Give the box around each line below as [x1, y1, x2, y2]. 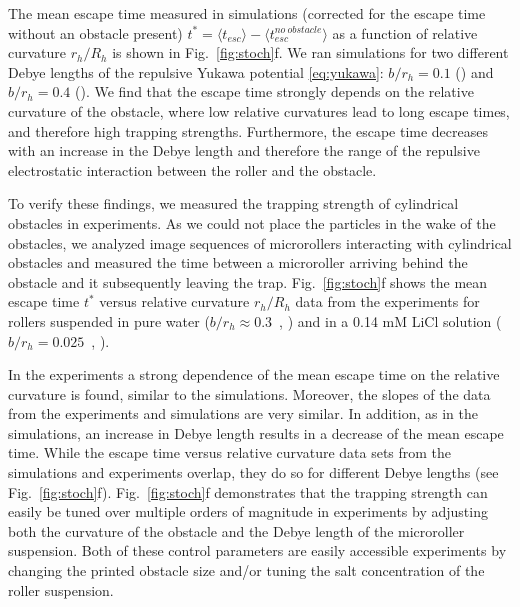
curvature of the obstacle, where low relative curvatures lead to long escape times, [8, 100, 510, 121]
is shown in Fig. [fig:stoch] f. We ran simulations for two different [112, 42, 509, 63]
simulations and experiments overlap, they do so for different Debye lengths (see [8, 462, 499, 483]
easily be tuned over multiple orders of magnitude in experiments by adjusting [8, 501, 488, 522]
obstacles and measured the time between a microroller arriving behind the [8, 252, 468, 273]
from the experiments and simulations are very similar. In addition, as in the [8, 403, 478, 424]
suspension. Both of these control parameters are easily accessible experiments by [8, 540, 507, 561]
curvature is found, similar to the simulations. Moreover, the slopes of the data [8, 383, 491, 404]
